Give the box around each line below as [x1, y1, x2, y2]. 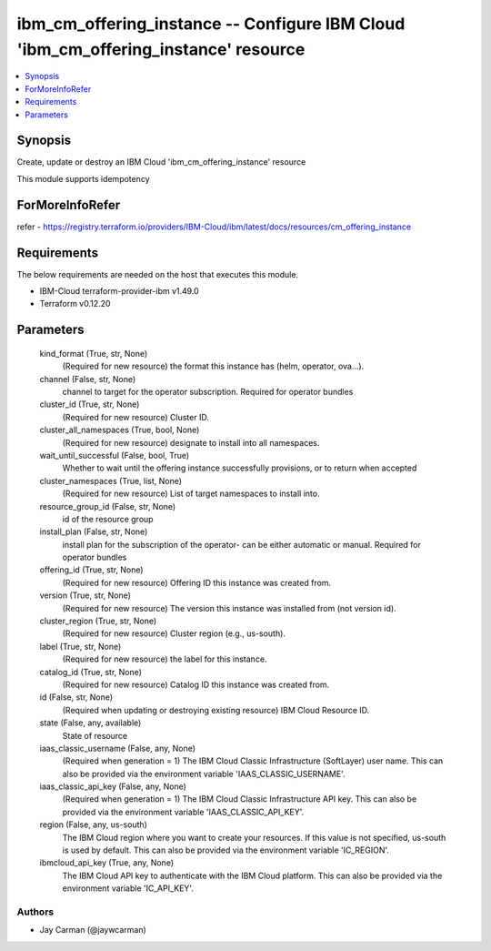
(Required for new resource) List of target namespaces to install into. [62, 488, 320, 500]
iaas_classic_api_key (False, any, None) [39, 781, 186, 792]
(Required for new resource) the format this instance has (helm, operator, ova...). [62, 360, 365, 372]
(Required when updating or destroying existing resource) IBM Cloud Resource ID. [62, 704, 370, 715]
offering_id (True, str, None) [39, 564, 145, 575]
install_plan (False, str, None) [39, 526, 148, 537]
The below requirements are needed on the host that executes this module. [16, 268, 299, 279]
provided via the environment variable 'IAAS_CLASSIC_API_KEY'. [62, 806, 305, 817]
